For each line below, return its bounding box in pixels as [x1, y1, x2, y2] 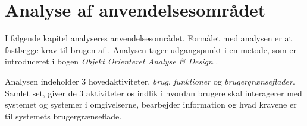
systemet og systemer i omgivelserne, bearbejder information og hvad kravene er [5, 98, 297, 111]
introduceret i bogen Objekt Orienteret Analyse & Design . [5, 55, 218, 67]
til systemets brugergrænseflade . [5, 109, 122, 122]
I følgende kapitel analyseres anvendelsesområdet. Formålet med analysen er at [5, 32, 292, 44]
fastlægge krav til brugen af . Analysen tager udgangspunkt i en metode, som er [5, 43, 297, 56]
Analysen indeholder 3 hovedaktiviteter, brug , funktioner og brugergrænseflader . [5, 75, 295, 87]
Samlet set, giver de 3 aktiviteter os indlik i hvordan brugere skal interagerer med [5, 86, 302, 99]
